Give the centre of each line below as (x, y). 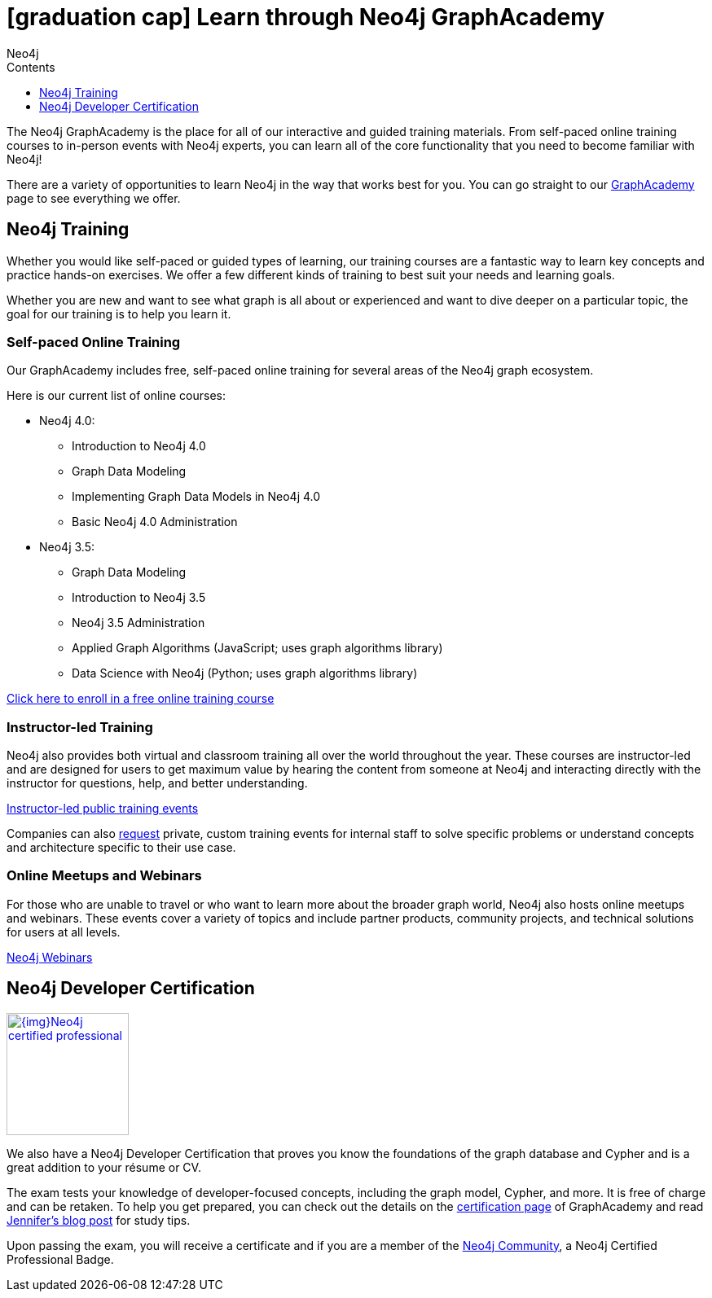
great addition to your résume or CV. (104, 1167)
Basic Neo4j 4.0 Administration (155, 522)
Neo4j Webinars (50, 957)
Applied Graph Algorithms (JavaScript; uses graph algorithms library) (257, 648)
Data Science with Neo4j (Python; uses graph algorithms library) (245, 673)
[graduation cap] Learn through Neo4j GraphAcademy (306, 17)
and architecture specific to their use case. (121, 848)
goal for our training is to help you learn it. (119, 314)
